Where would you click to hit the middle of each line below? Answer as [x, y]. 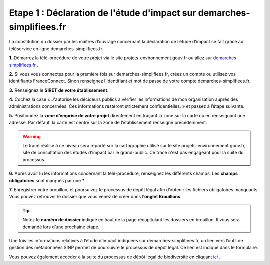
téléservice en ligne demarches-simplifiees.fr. [56, 49]
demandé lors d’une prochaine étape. [61, 227]
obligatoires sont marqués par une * [47, 180]
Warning [32, 136]
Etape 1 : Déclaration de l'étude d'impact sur [103, 13]
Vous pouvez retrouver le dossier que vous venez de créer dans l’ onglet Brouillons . [95, 197]
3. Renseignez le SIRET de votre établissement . [59, 90]
